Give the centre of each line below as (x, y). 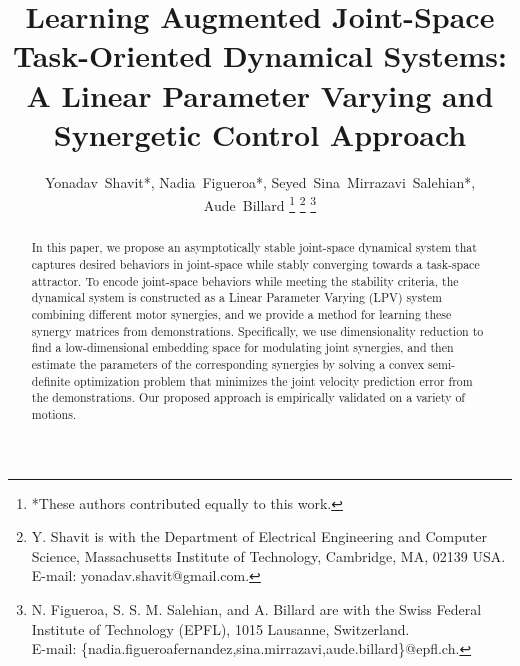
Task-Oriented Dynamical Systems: (260, 55)
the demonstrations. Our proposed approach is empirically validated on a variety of (248, 397)
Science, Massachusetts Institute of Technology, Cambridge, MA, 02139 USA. (268, 555)
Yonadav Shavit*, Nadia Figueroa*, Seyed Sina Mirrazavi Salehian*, (260, 181)
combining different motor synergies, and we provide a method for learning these (241, 313)
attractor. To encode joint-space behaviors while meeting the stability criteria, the (245, 280)
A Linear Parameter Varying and (260, 94)
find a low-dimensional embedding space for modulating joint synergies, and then (242, 347)
